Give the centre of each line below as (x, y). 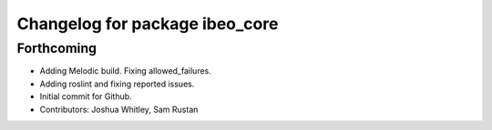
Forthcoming (57, 48)
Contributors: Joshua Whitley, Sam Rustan (119, 109)
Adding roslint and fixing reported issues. (117, 84)
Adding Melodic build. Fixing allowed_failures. (125, 71)
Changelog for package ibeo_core (148, 24)
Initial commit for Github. (86, 96)
